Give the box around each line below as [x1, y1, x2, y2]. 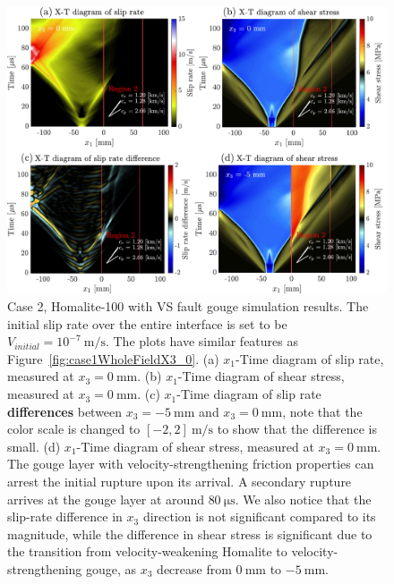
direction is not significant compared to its [142, 507, 376, 526]
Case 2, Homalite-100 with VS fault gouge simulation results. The [7, 297, 369, 316]
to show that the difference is [217, 419, 378, 438]
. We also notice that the [235, 489, 372, 508]
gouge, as [86, 559, 137, 578]
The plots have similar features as [113, 332, 298, 351]
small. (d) [7, 436, 61, 455]
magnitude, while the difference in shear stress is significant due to [7, 524, 373, 543]
